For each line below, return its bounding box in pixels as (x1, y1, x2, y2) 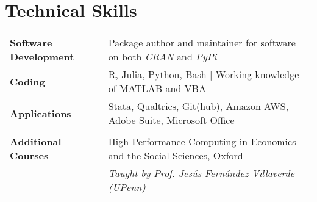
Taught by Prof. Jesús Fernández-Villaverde (108, 166, 295, 181)
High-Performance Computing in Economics (108, 134, 296, 149)
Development (10, 49, 74, 64)
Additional (10, 134, 62, 149)
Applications (10, 106, 71, 120)
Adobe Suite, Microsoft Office (108, 113, 235, 128)
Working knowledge (215, 67, 299, 82)
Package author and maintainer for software (108, 35, 296, 50)
